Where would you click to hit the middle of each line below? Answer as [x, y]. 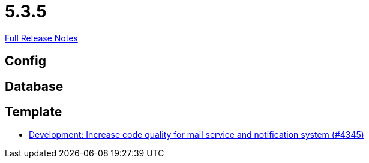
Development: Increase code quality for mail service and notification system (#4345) [196, 135]
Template [34, 112]
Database [34, 86]
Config [25, 61]
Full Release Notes [41, 38]
